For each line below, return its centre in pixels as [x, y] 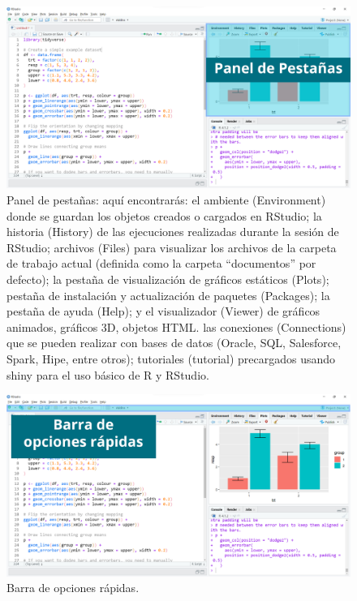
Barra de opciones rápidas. [73, 588]
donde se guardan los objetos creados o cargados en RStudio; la [164, 215]
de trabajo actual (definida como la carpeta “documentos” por [161, 263]
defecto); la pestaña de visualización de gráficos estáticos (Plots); [168, 279]
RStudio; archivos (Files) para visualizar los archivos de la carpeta [172, 247]
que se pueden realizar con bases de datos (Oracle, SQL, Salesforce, [174, 343]
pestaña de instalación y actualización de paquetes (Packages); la [168, 295]
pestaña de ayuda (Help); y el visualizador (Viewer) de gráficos [163, 311]
